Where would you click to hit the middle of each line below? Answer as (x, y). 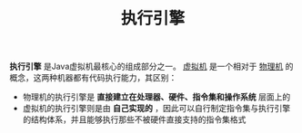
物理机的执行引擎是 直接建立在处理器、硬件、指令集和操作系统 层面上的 (156, 97)
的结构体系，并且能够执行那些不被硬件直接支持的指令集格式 (134, 119)
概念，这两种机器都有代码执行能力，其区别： (93, 78)
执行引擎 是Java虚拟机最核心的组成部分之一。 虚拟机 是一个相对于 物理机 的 (151, 66)
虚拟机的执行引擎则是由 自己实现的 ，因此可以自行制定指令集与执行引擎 (156, 109)
